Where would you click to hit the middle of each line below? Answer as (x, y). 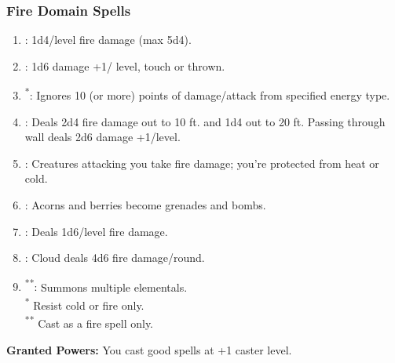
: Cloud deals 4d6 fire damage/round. (115, 258)
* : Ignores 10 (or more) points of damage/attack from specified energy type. (207, 94)
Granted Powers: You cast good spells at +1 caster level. (149, 349)
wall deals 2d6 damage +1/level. (102, 137)
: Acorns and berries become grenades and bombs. (145, 205)
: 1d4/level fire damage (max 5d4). (108, 40)
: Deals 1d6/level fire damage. (96, 231)
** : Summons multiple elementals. (106, 285)
